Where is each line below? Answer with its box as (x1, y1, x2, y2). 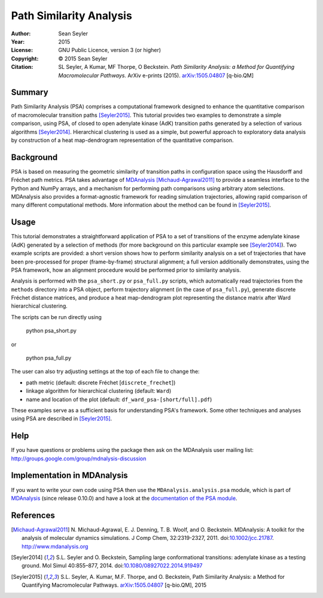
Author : (11, 30, 31, 37)
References (11, 510, 55, 520)
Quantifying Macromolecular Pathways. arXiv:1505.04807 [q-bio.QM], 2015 (22, 581, 207, 589)
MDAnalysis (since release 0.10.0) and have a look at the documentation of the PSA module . (11, 494, 237, 502)
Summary (11, 87, 48, 98)
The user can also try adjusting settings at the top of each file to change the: (11, 368, 200, 375)
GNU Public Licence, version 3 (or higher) (58, 47, 161, 54)
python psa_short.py (26, 327, 77, 335)
